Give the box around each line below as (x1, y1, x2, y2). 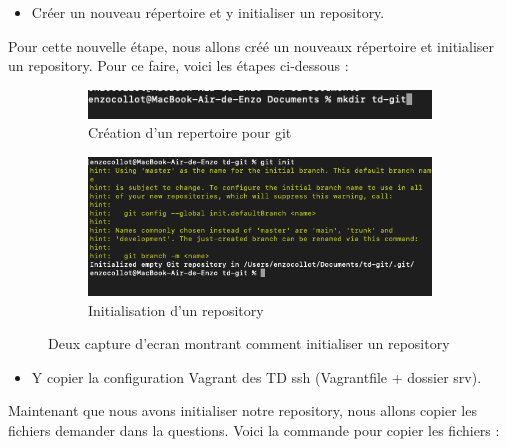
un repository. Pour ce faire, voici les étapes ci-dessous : (8, 55, 349, 76)
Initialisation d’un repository (88, 299, 264, 320)
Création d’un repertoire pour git (88, 122, 292, 143)
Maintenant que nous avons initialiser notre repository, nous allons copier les (8, 400, 477, 421)
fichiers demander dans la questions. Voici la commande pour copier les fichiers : (8, 419, 500, 440)
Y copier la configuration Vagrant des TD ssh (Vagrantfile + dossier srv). (31, 366, 482, 387)
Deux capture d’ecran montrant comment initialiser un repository (48, 333, 450, 354)
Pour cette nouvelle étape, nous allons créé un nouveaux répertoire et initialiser (8, 35, 494, 56)
